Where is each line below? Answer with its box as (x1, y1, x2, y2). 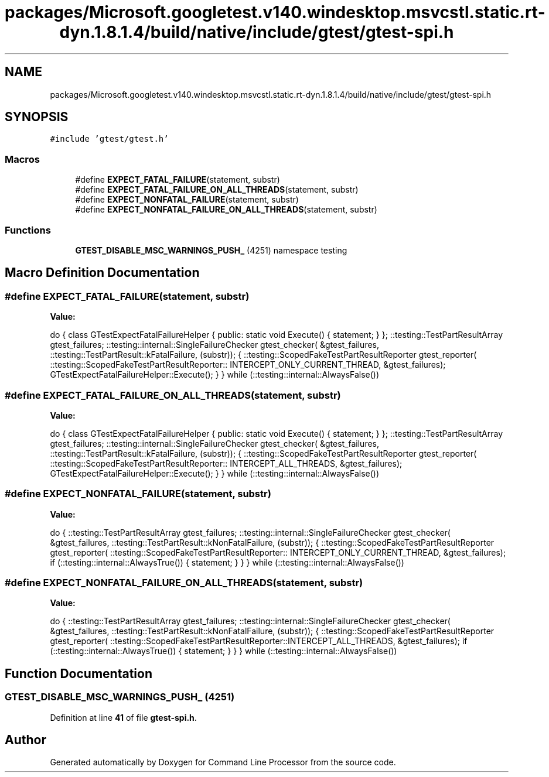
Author (5, 732, 46, 748)
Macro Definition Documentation (5, 265, 200, 280)
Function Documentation (5, 666, 152, 681)
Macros (5, 153, 40, 165)
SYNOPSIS (5, 109, 69, 125)
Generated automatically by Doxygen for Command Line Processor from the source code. (50, 757, 396, 768)
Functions (5, 224, 51, 236)
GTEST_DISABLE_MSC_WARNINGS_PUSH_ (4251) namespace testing (75, 245, 347, 255)
